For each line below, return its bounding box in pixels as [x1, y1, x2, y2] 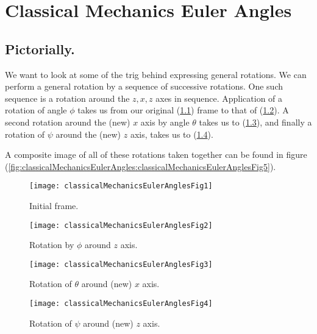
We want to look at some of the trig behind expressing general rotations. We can [5, 68, 307, 80]
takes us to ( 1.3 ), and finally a [199, 115, 312, 128]
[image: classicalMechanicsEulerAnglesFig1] [29, 182, 213, 191]
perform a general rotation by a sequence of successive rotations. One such [5, 80, 283, 93]
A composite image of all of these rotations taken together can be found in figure [5, 148, 307, 161]
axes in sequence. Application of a [155, 91, 283, 104]
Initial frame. [29, 199, 79, 211]
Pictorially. [5, 39, 75, 58]
